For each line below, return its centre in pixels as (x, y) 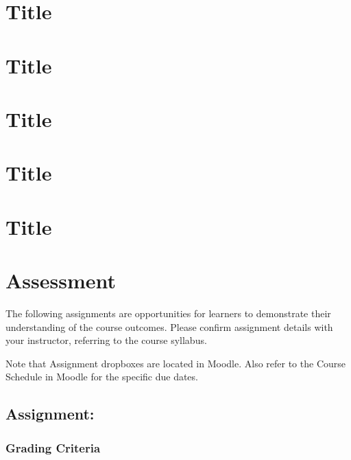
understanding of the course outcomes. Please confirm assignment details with (169, 326)
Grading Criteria (53, 447)
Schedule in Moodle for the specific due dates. (102, 377)
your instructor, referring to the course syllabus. (106, 340)
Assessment (61, 280)
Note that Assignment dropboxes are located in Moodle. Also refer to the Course (176, 363)
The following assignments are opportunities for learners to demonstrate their (168, 313)
